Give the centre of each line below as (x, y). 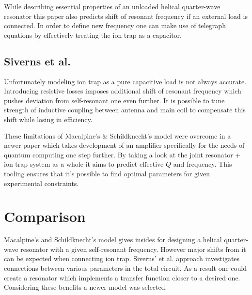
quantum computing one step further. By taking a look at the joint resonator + (122, 154)
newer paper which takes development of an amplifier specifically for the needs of (124, 145)
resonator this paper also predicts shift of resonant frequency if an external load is (126, 16)
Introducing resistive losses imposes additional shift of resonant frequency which (123, 91)
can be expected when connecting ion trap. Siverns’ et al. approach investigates (122, 258)
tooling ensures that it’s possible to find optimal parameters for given (107, 173)
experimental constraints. (41, 183)
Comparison (45, 216)
